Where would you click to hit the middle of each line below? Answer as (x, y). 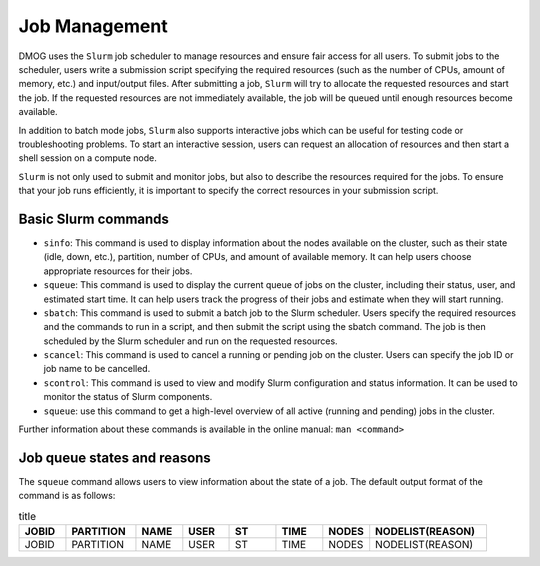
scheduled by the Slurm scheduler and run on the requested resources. (191, 341)
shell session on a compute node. (87, 158)
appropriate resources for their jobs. (118, 271)
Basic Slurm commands (94, 218)
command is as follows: (67, 496)
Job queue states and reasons (115, 457)
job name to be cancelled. (97, 369)
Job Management (93, 26)
